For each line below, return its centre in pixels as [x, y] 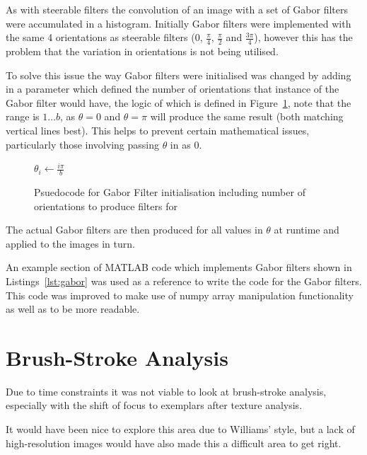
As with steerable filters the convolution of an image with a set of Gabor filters [177, 9]
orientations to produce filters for [106, 206]
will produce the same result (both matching [247, 116]
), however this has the [303, 37]
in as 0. [186, 144]
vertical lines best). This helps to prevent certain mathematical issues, [158, 130]
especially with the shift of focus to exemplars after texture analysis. [154, 405]
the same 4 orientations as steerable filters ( [100, 37]
